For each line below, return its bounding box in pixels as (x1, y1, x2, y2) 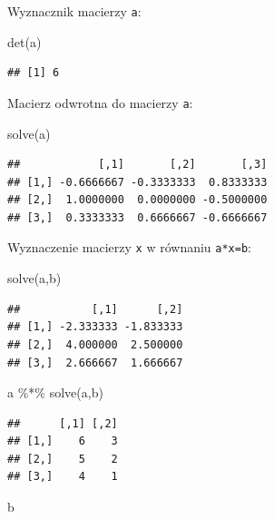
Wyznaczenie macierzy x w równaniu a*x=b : (7, 238, 251, 257)
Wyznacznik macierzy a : (7, 2, 142, 20)
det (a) (7, 32, 42, 51)
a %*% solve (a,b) (7, 383, 103, 402)
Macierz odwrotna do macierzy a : (7, 93, 193, 112)
